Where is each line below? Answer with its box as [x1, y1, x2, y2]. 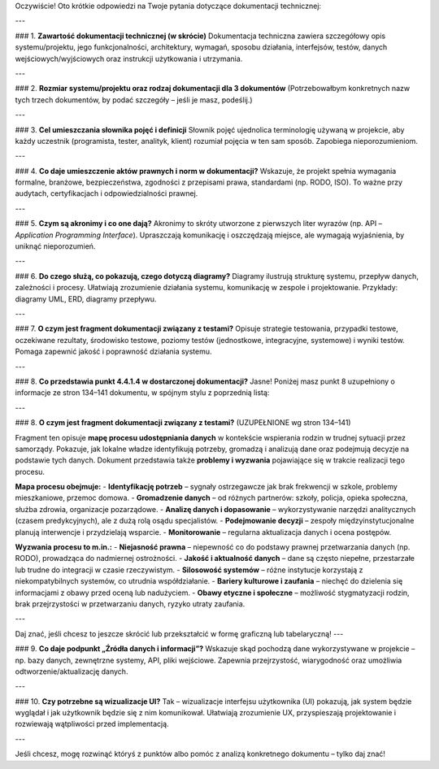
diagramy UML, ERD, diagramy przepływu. [15, 293, 157, 304]
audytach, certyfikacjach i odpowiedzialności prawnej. [15, 189, 198, 198]
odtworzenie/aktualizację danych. [15, 667, 128, 676]
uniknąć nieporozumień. [15, 241, 96, 251]
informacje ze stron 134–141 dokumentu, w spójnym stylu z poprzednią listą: [15, 388, 270, 398]
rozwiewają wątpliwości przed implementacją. [15, 719, 170, 729]
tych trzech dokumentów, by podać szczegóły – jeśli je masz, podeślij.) [15, 94, 253, 105]
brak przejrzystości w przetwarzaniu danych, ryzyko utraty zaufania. [15, 598, 246, 609]
